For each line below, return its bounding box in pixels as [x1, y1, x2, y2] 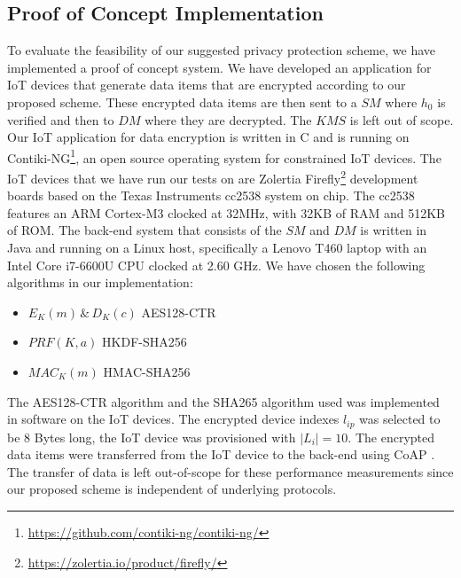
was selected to [359, 410, 441, 428]
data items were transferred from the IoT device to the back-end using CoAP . [7, 445, 435, 464]
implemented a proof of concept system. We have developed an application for [7, 58, 432, 76]
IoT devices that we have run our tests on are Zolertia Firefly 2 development [7, 167, 418, 187]
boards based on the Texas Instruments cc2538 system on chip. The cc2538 [7, 186, 415, 205]
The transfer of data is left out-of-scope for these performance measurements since [7, 462, 454, 480]
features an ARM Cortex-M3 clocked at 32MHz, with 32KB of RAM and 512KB [7, 203, 446, 222]
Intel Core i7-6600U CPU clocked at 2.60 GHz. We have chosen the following [7, 255, 426, 274]
